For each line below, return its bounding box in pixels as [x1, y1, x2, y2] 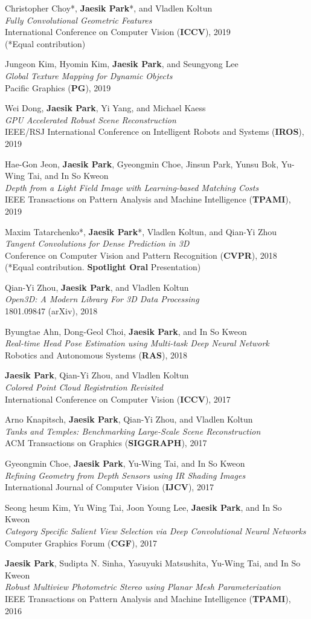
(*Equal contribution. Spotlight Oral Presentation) [5, 261, 201, 273]
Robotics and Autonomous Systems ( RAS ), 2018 [5, 348, 188, 361]
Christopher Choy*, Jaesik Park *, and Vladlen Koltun [5, 2, 213, 14]
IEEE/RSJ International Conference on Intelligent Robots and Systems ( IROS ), [5, 125, 304, 138]
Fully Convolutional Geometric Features [5, 13, 152, 26]
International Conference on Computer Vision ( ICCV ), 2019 [5, 25, 231, 38]
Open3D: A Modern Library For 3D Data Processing [5, 293, 199, 305]
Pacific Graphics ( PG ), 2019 [5, 81, 111, 94]
